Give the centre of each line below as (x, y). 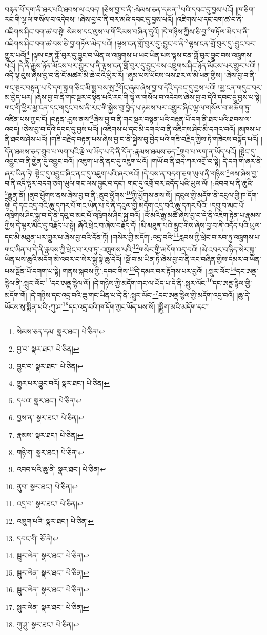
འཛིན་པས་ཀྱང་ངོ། (26, 119)
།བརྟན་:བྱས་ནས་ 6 (71, 118)
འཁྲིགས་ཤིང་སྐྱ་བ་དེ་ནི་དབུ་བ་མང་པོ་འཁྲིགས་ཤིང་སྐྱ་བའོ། (73, 215)
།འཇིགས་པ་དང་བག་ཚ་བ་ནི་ (210, 19)
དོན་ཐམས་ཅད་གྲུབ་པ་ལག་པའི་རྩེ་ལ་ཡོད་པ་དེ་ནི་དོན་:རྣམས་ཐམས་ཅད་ (91, 151)
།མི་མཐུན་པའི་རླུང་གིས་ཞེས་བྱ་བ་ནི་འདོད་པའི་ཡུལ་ (200, 225)
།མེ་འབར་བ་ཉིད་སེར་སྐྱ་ (228, 249)
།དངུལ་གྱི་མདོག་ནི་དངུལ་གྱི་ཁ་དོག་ (216, 195)
